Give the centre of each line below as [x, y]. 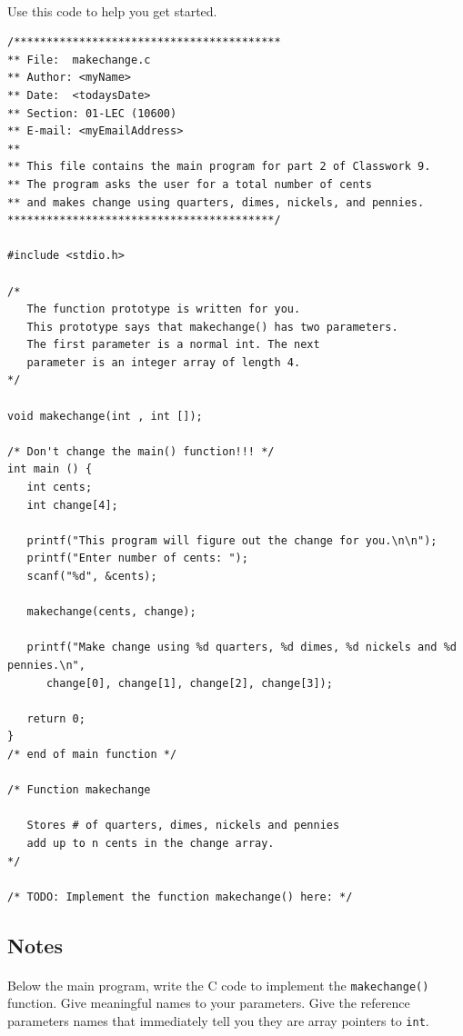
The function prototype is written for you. [164, 309]
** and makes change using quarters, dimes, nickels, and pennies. [216, 202]
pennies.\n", [46, 665]
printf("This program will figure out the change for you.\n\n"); [232, 540]
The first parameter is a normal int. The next [173, 345]
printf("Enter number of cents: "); [137, 558]
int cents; [60, 488]
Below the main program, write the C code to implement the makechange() [218, 985]
